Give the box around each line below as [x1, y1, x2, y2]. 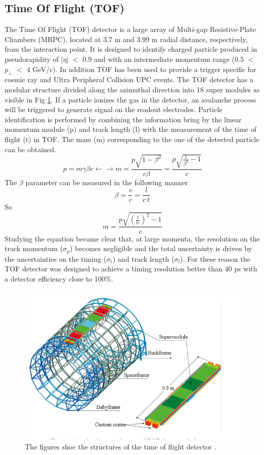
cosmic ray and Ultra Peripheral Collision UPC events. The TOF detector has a [5, 74, 253, 85]
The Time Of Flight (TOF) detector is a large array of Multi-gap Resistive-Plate [5, 24, 256, 34]
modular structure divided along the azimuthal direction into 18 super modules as [5, 84, 260, 94]
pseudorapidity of [5, 53, 59, 64]
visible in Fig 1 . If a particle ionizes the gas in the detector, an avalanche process [5, 94, 256, 104]
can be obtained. [5, 144, 56, 154]
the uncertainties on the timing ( [5, 253, 107, 264]
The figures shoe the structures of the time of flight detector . [25, 441, 216, 451]
